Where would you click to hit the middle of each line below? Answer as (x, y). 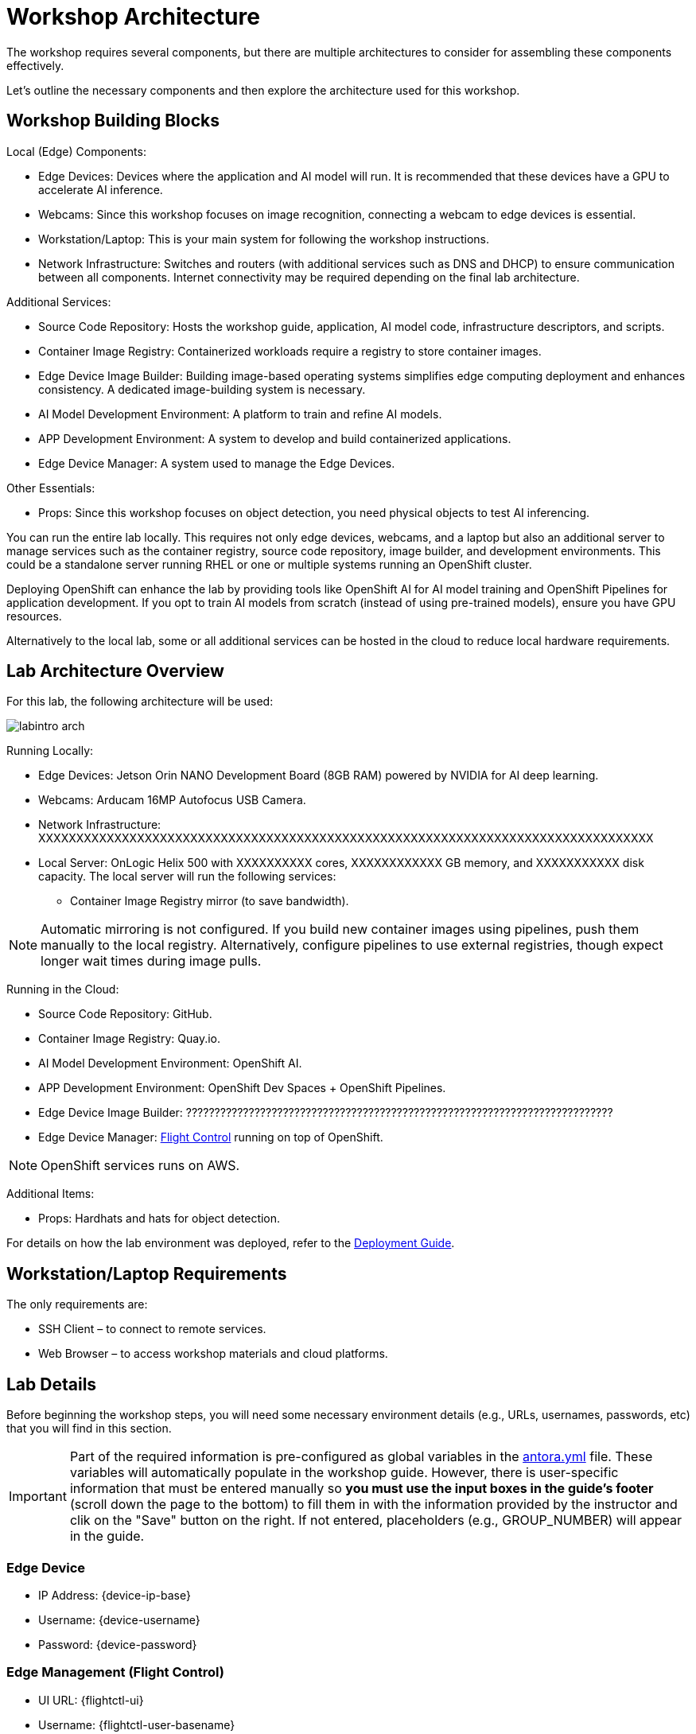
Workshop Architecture (133, 17)
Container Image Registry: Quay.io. (129, 1039)
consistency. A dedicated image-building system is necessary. (202, 389)
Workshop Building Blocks (113, 121)
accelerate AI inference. (101, 189)
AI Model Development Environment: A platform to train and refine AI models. (240, 414)
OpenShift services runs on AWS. (140, 1166)
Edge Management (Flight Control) (115, 1672)
